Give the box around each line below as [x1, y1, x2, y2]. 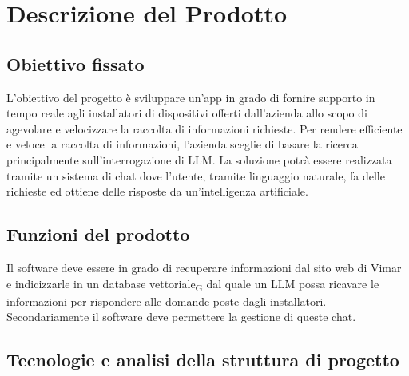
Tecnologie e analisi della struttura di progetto [6, 347, 399, 372]
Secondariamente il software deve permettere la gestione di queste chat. [6, 308, 356, 325]
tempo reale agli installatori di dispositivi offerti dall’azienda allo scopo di [6, 105, 367, 121]
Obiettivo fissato [6, 51, 145, 76]
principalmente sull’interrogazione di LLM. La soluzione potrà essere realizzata [6, 151, 392, 168]
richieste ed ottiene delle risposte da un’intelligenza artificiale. [6, 183, 308, 200]
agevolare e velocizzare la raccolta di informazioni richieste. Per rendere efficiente [6, 120, 403, 137]
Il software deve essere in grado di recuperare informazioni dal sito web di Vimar [6, 259, 402, 275]
